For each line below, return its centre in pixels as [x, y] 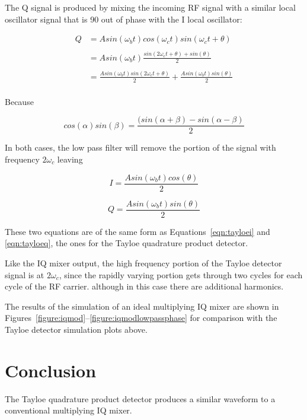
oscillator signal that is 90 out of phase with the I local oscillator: [124, 19]
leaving [70, 159]
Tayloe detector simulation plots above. [76, 329]
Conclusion [51, 370]
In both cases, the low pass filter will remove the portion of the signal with [140, 147]
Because [19, 101]
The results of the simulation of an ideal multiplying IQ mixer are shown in [142, 306]
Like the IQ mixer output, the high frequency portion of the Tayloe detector [143, 262]
